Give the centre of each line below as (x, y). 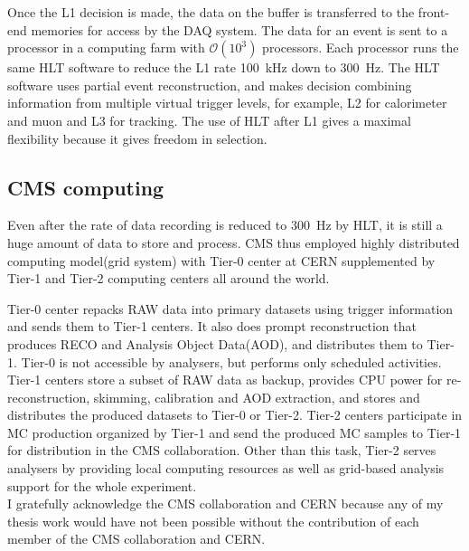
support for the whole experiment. (102, 485)
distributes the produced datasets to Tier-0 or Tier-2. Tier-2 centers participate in (235, 415)
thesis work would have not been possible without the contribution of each (213, 521)
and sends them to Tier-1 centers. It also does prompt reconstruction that (212, 326)
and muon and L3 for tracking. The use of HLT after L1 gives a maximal (209, 120)
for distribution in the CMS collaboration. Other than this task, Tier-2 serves (222, 450)
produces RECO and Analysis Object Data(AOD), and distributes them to (215, 343)
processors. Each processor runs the (361, 47)
